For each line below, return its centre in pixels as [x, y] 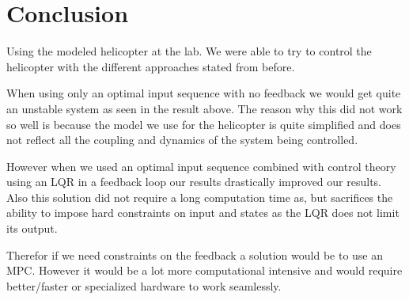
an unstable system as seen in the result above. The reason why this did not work [204, 108]
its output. [32, 228]
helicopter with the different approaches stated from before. [151, 66]
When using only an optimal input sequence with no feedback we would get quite [204, 93]
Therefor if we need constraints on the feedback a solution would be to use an [195, 254]
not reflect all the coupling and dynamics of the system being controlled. [182, 140]
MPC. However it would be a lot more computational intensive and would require [204, 270]
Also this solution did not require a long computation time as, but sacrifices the [200, 197]
